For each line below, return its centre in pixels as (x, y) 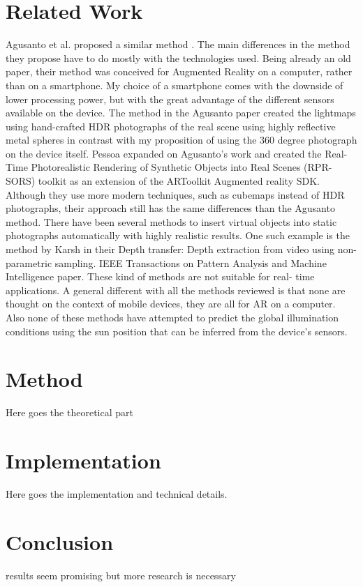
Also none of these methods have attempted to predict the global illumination (172, 317)
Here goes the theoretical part (69, 412)
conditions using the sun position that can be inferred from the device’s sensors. (177, 331)
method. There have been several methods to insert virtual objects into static (171, 221)
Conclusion (60, 541)
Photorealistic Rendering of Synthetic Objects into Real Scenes (166, 167)
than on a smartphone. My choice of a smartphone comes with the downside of (175, 85)
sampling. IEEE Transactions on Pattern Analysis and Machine (191, 262)
